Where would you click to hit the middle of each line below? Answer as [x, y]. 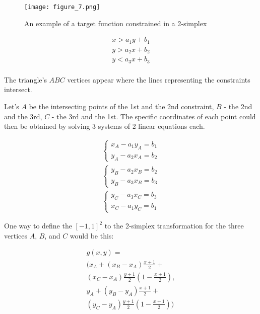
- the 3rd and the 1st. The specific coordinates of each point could [154, 116]
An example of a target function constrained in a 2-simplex [116, 23]
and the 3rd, [23, 116]
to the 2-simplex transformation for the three [174, 226]
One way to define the [38, 226]
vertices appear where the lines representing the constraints [159, 79]
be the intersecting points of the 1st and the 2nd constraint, [121, 106]
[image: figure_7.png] [62, 7]
